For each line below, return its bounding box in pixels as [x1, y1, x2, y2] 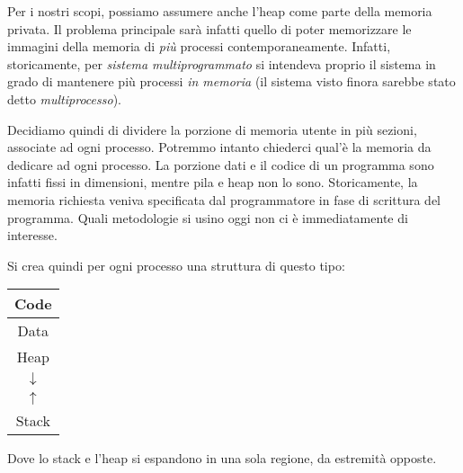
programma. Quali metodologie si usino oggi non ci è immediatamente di [7, 208, 408, 227]
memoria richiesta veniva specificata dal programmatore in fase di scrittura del [7, 190, 441, 209]
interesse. [7, 226, 58, 245]
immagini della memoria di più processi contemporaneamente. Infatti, [7, 37, 391, 56]
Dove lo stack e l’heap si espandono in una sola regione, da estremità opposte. [7, 449, 437, 468]
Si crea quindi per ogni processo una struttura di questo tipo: [7, 255, 345, 274]
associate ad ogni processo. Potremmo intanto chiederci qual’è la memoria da [7, 138, 432, 156]
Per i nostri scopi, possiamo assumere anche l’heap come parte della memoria [7, 2, 432, 20]
